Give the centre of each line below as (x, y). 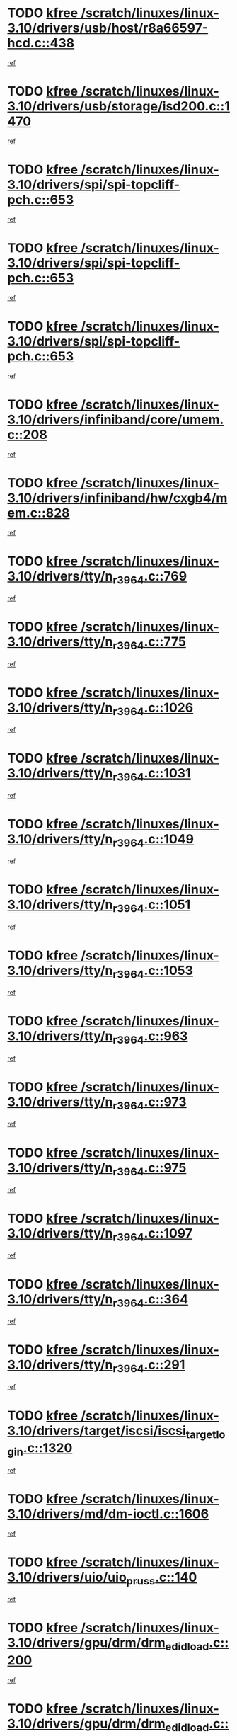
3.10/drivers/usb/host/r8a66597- (108, 28)
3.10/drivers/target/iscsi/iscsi (97, 1431)
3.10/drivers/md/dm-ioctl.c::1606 (108, 1514)
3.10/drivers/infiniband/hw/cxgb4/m (117, 498)
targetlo (206, 1434)
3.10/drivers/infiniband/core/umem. (116, 419)
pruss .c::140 (162, 1578)
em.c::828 (39, 513)
